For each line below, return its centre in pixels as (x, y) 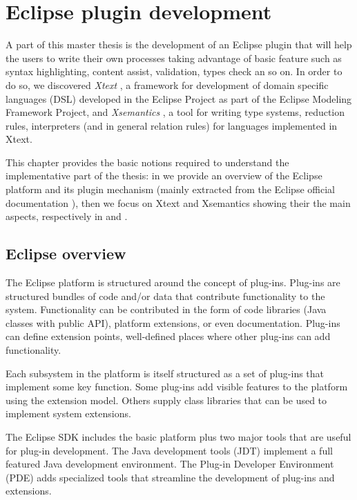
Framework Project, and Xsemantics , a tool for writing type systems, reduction (175, 112)
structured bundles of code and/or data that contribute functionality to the (165, 296)
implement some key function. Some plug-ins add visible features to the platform (177, 387)
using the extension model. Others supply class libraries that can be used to (166, 400)
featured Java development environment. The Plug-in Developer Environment (170, 464)
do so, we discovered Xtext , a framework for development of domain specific (167, 84)
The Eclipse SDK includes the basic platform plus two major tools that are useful (178, 436)
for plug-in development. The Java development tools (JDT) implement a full (169, 450)
